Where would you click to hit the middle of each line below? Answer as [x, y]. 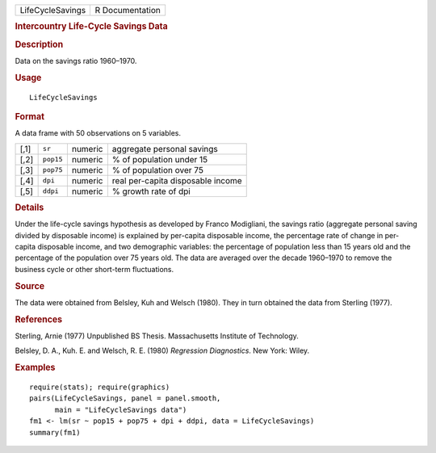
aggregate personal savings [165, 149]
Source [30, 286]
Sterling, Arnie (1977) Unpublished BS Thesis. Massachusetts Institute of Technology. [157, 336]
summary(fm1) [55, 432]
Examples [35, 367]
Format [29, 116]
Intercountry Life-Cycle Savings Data [92, 27]
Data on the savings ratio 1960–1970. [76, 61]
